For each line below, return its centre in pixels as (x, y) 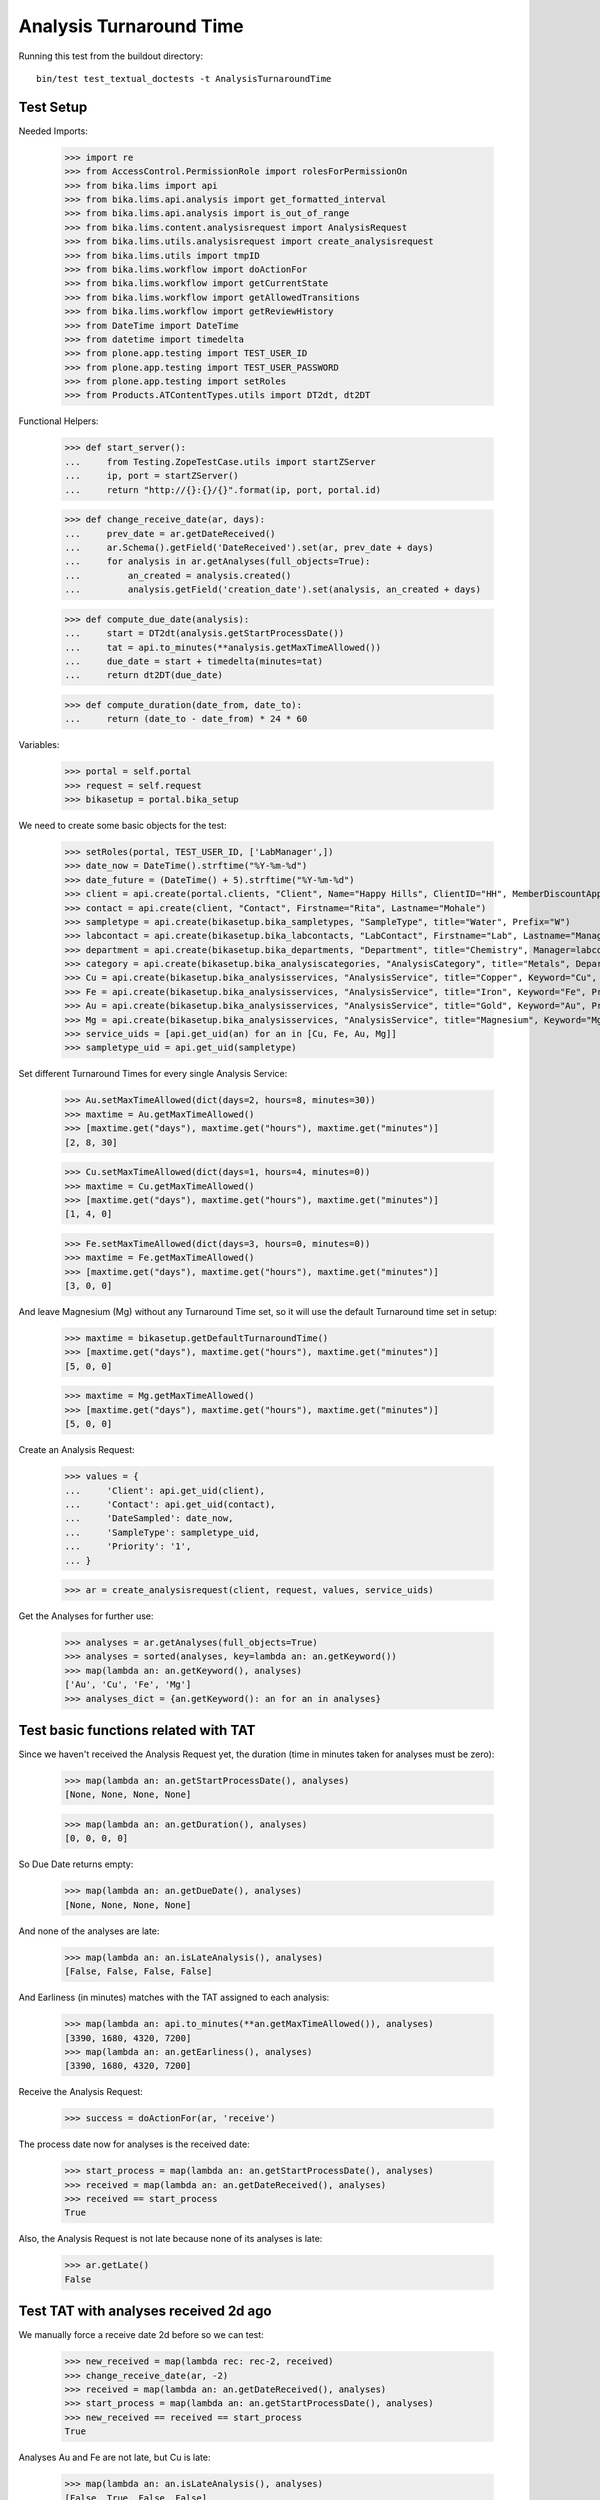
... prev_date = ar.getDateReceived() (170, 533)
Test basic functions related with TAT (137, 1730)
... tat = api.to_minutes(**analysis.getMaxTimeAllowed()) (223, 647)
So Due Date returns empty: (76, 1864)
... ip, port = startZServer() (151, 476)
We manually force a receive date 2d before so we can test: (141, 2335)
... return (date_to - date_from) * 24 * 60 (186, 719)
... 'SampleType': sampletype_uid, (162, 1532)
